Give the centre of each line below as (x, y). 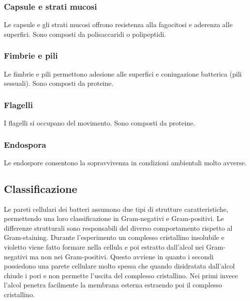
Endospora (25, 144)
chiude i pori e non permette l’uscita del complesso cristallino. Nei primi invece (121, 275)
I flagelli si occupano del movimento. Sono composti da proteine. (100, 123)
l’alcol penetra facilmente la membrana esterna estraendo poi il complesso (113, 285)
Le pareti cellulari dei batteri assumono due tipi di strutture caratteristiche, (116, 209)
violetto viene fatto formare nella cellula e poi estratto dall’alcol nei (104, 247)
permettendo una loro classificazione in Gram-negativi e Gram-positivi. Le (114, 218)
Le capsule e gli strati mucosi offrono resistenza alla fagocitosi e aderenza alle (118, 24)
